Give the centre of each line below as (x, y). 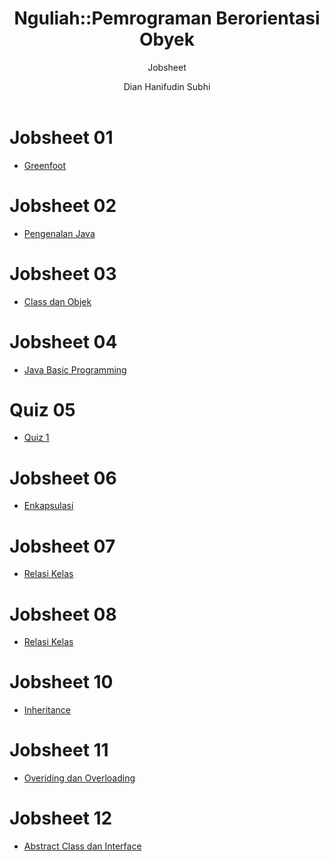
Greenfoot (45, 165)
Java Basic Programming (75, 369)
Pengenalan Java (59, 233)
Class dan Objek (57, 301)
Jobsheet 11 (59, 750)
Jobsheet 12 (61, 818)
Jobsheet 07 (62, 546)
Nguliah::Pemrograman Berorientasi (167, 18)
